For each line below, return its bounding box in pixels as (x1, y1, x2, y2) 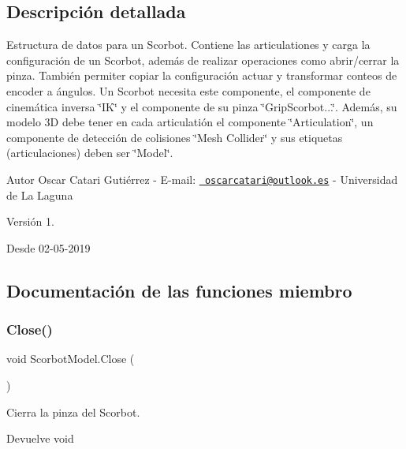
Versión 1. (6, 213, 54, 230)
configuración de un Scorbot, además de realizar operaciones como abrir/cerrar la (6, 51, 400, 68)
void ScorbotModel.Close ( (6, 350, 135, 367)
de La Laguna (6, 186, 73, 203)
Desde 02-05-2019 (6, 239, 91, 256)
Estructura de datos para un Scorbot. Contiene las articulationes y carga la (6, 36, 371, 53)
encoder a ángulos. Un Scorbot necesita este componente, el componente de (6, 82, 371, 99)
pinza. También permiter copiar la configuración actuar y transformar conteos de (6, 67, 397, 84)
